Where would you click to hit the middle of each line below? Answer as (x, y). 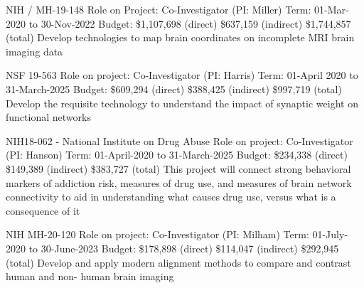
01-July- (330, 234)
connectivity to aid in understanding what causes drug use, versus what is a (171, 197)
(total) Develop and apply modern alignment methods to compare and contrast (178, 262)
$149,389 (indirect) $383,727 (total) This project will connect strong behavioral (178, 168)
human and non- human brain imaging (90, 276)
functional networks (48, 117)
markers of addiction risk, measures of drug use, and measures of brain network (179, 182)
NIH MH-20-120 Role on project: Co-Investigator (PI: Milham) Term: (157, 234)
